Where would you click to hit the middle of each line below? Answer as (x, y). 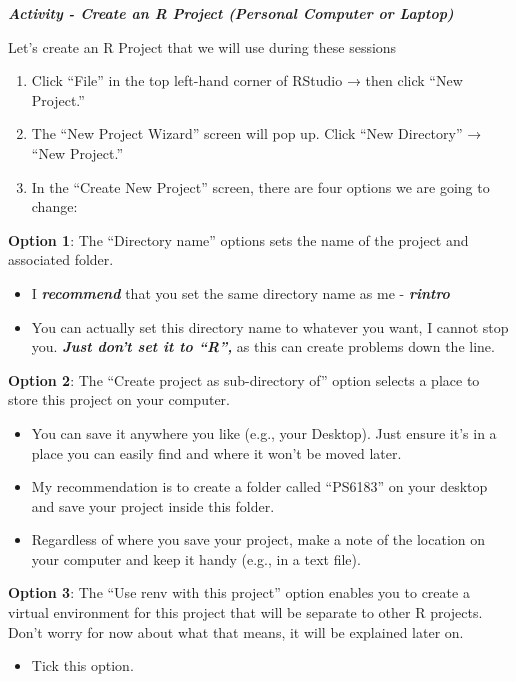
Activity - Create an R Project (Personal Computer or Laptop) (231, 13)
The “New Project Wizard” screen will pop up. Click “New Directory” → (256, 133)
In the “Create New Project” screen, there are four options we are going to (260, 186)
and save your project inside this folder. (153, 505)
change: (54, 206)
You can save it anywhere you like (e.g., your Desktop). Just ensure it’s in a (264, 432)
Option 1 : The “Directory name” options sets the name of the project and (238, 239)
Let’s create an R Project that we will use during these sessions (202, 46)
